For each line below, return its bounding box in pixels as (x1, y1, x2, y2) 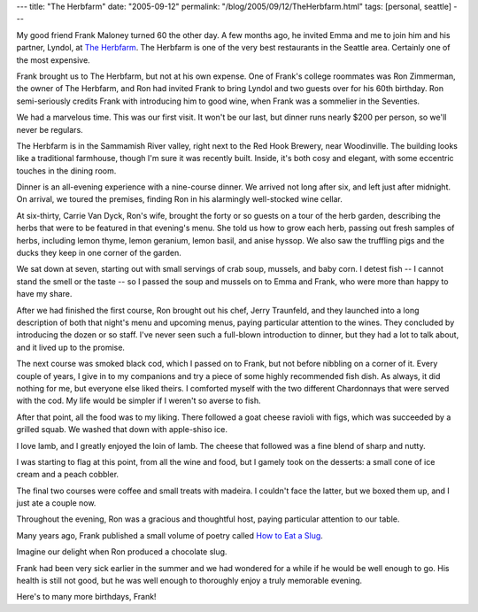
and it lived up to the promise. (16, 342, 126, 352)
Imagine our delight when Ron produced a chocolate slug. (16, 546, 227, 557)
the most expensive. (16, 54, 90, 66)
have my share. (16, 289, 73, 299)
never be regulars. (16, 124, 83, 135)
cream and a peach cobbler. (16, 469, 119, 480)
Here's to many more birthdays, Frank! (16, 592, 157, 602)
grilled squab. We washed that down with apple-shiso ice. (16, 424, 227, 435)
